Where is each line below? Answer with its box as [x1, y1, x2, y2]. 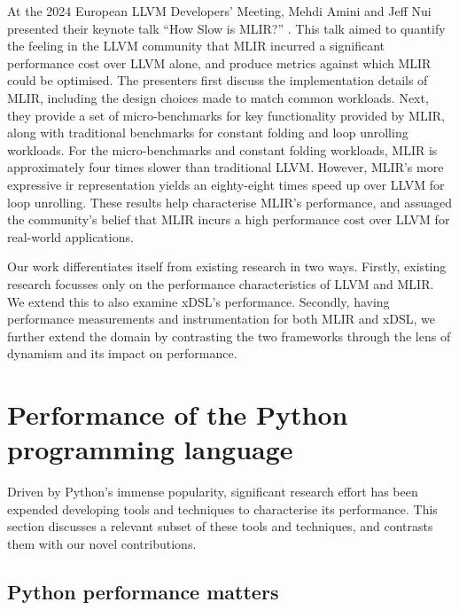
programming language [7, 431, 293, 467]
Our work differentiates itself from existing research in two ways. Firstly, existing [7, 257, 447, 276]
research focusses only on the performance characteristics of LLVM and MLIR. [7, 274, 434, 293]
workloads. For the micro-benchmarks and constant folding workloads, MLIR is [7, 140, 438, 159]
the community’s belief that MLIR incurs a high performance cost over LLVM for [7, 210, 450, 229]
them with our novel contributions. [7, 534, 197, 552]
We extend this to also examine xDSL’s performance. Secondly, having [7, 292, 390, 310]
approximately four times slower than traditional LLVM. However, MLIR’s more [7, 158, 444, 176]
